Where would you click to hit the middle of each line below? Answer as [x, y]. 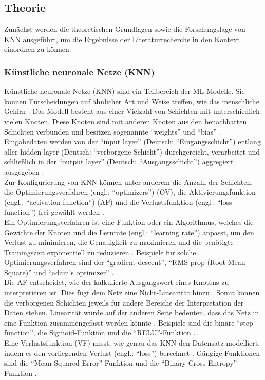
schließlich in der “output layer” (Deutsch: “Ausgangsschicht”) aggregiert [119, 161]
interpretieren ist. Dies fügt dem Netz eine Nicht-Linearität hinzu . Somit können [132, 292]
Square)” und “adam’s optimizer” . [59, 272]
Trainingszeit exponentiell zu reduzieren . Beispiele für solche [100, 252]
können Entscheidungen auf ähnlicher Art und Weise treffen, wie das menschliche [132, 101]
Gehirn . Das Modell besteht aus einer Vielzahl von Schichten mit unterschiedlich [132, 111]
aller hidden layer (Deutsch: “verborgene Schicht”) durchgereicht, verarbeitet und [132, 151]
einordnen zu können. [38, 49]
